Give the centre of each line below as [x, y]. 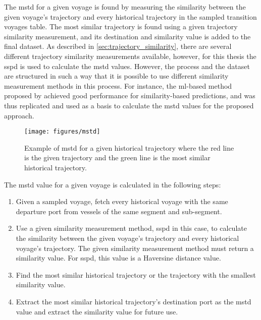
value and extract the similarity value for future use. [97, 311]
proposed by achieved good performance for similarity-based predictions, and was [130, 95]
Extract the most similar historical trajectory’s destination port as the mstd [134, 301]
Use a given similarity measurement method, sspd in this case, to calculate [131, 228]
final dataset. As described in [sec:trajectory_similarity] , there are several [118, 46]
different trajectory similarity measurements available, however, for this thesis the [130, 56]
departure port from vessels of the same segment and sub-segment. [119, 211]
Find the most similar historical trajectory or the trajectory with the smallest [136, 274]
